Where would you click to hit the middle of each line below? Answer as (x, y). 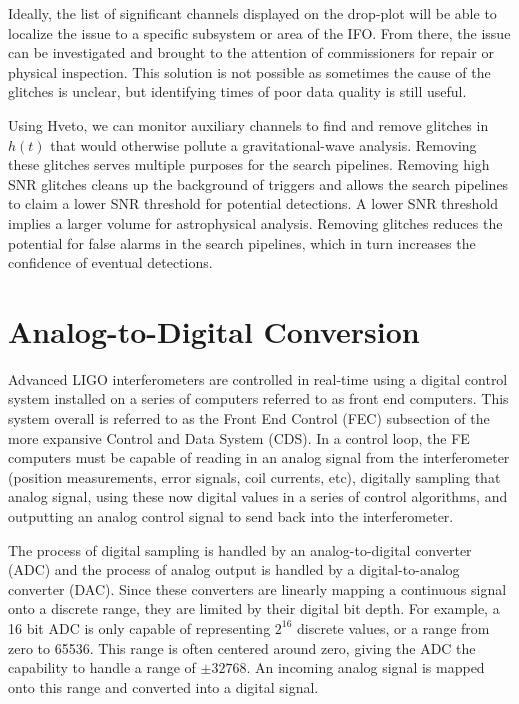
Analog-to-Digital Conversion (214, 330)
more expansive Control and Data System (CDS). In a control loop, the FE (239, 437)
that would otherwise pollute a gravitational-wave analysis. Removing (263, 144)
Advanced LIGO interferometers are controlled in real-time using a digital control (258, 378)
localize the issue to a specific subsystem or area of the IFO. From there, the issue (259, 32)
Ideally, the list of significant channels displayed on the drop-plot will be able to (252, 13)
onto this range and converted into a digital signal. (163, 686)
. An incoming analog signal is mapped (365, 667)
